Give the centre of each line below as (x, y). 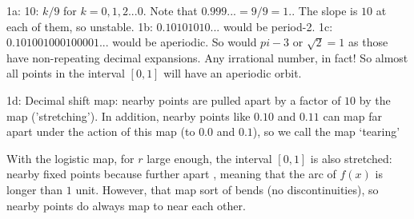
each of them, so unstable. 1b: (80, 26)
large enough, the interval (209, 158)
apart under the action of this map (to (101, 131)
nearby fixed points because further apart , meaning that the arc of (171, 174)
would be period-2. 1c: (278, 26)
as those (368, 42)
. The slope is (325, 10)
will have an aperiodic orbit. (233, 73)
